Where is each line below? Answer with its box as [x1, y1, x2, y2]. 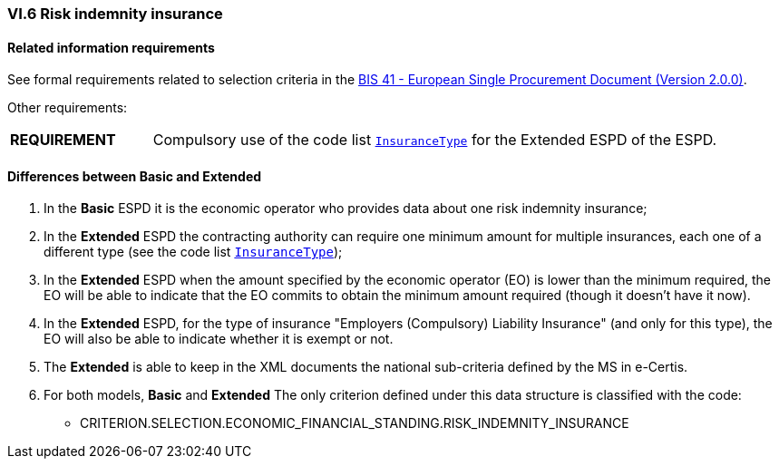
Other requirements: [7, 100, 128, 116]
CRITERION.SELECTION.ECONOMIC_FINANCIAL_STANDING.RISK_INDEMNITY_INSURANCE [80, 415, 629, 432]
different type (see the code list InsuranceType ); [44, 244, 343, 260]
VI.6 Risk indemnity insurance [7, 5, 223, 23]
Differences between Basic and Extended [7, 168, 262, 184]
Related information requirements [7, 39, 215, 55]
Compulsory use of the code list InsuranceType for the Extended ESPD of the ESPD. [152, 131, 717, 150]
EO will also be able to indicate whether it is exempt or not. [44, 331, 394, 347]
